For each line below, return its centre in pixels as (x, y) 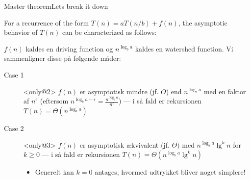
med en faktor (225, 91)
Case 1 (14, 74)
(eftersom (54, 101)
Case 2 (14, 128)
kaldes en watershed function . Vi (184, 48)
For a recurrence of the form (47, 22)
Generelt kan (54, 172)
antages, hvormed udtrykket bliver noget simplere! (170, 172)
